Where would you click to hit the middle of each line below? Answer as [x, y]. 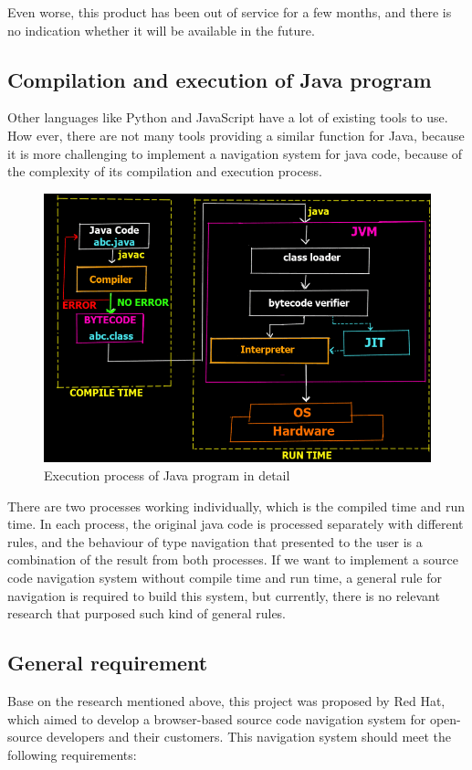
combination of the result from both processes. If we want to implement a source [233, 559]
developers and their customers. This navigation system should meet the [249, 737]
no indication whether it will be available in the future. [161, 30]
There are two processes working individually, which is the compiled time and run [236, 506]
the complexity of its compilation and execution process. [165, 171]
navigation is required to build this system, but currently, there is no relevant [224, 595]
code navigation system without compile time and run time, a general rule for [225, 577]
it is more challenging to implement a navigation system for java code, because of [235, 153]
